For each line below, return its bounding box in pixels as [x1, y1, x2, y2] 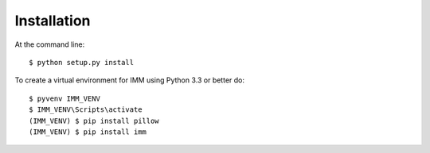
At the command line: [14, 40, 85, 49]
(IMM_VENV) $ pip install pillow [29, 116, 159, 125]
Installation [14, 12, 91, 29]
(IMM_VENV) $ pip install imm [29, 127, 147, 136]
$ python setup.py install [29, 58, 135, 67]
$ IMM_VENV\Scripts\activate [29, 105, 143, 114]
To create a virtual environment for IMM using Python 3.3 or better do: [14, 75, 245, 85]
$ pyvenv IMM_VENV [29, 94, 101, 103]
